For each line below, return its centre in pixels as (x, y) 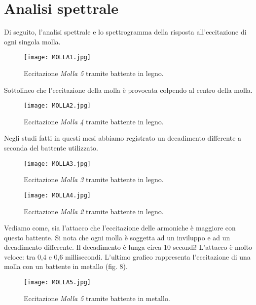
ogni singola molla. (32, 41)
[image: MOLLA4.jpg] (57, 195)
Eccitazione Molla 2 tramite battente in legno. (94, 211)
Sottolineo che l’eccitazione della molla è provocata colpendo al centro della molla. (128, 90)
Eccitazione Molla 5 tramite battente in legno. (94, 73)
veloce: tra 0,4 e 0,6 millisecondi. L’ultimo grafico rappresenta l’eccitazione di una (127, 256)
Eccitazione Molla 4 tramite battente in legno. (94, 121)
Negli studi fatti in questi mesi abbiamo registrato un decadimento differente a (123, 138)
